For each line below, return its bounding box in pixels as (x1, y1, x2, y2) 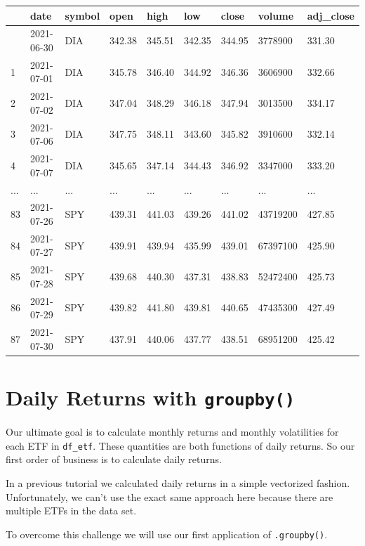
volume (258, 8, 294, 22)
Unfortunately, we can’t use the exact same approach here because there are (6, 489, 333, 504)
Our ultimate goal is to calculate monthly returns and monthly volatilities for (6, 424, 339, 439)
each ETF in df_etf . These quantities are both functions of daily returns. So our (6, 438, 355, 453)
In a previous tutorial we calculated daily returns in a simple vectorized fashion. (6, 475, 350, 490)
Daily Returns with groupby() (6, 383, 296, 411)
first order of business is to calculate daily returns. (6, 452, 222, 467)
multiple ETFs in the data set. (6, 503, 137, 518)
